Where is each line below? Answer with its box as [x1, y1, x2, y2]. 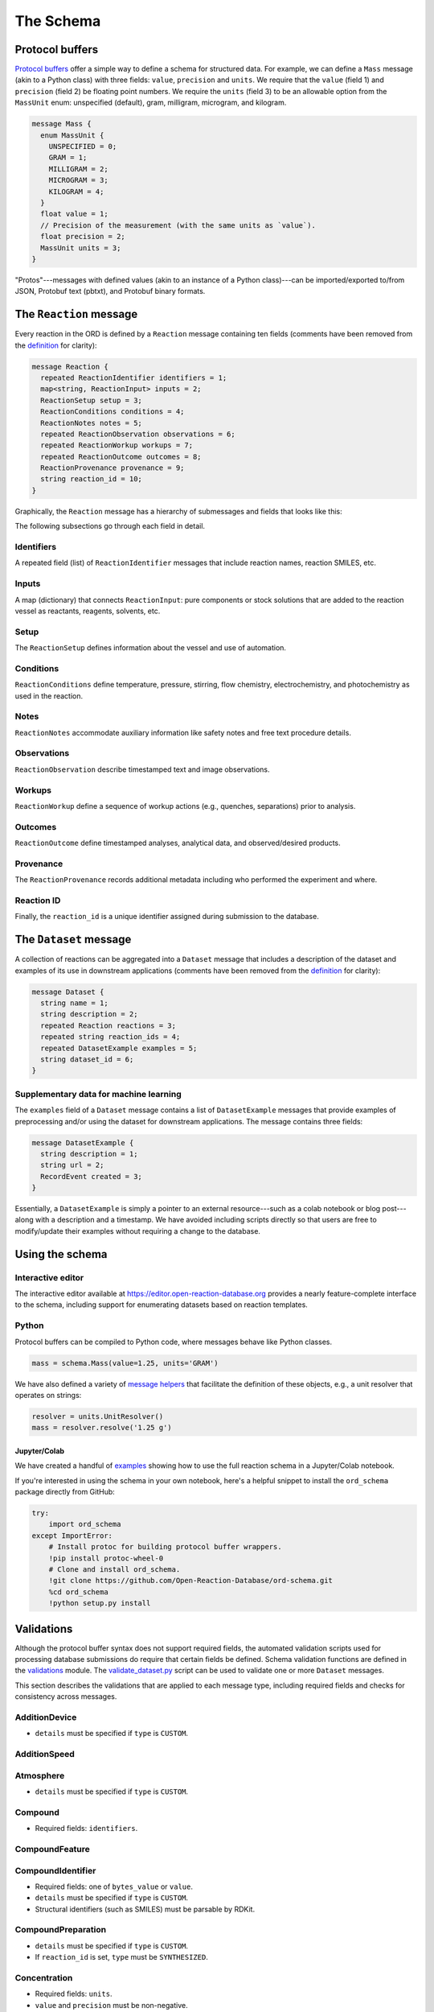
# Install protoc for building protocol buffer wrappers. [48, 1542, 282, 1552]
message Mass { [31, 119, 92, 129]
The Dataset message [14, 933, 132, 946]
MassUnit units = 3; [40, 243, 121, 253]
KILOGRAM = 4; [48, 187, 104, 196]
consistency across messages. [14, 1692, 117, 1701]
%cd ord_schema [48, 1587, 108, 1597]
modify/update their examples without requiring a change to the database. [14, 1226, 261, 1235]
